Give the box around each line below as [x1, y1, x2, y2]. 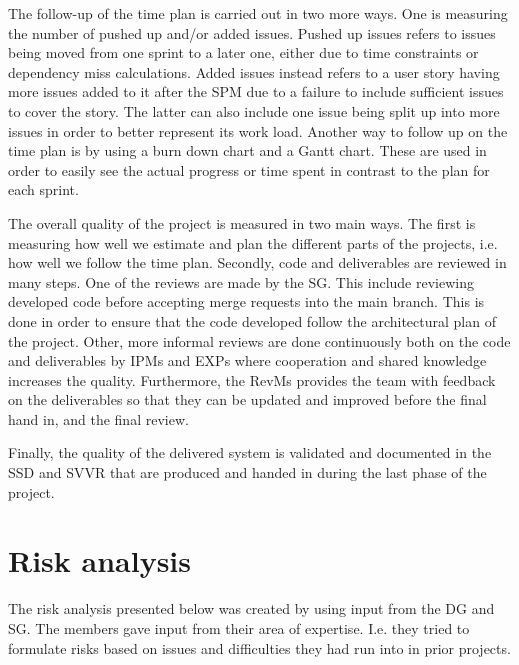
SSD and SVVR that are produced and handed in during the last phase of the [8, 462, 487, 483]
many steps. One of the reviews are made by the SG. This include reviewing [8, 271, 474, 292]
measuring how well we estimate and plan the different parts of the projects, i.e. [8, 232, 498, 253]
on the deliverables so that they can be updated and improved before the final [8, 389, 487, 410]
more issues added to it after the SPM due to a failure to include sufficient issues [8, 81, 504, 102]
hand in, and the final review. [8, 408, 189, 429]
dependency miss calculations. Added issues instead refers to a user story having [8, 61, 500, 82]
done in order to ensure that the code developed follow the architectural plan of [8, 310, 496, 331]
